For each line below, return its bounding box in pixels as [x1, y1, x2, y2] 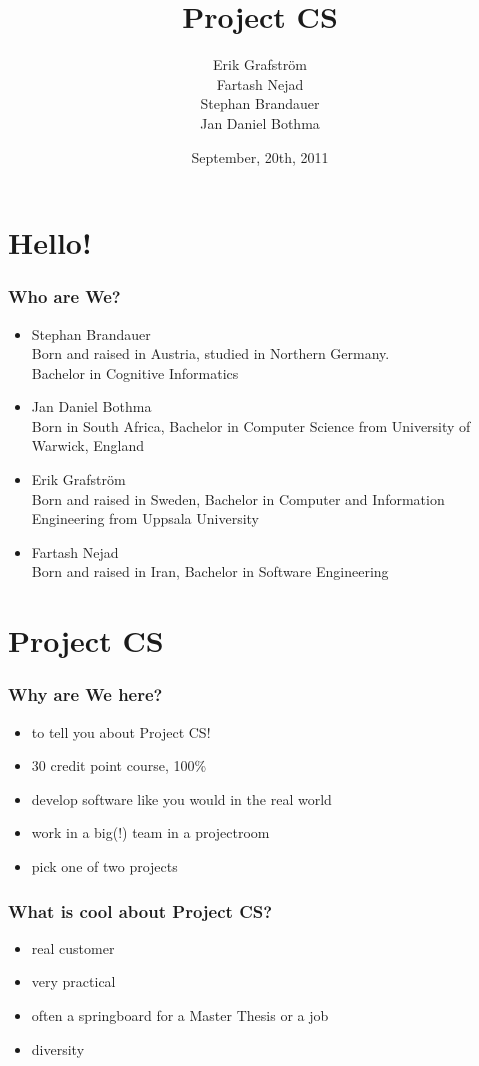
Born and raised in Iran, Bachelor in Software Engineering [31, 561, 389, 582]
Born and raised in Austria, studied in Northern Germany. [31, 343, 390, 364]
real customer [31, 937, 115, 958]
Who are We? [8, 284, 121, 309]
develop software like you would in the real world [31, 788, 332, 809]
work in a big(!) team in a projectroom [31, 822, 270, 843]
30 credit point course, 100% [31, 755, 207, 776]
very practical [31, 971, 116, 992]
